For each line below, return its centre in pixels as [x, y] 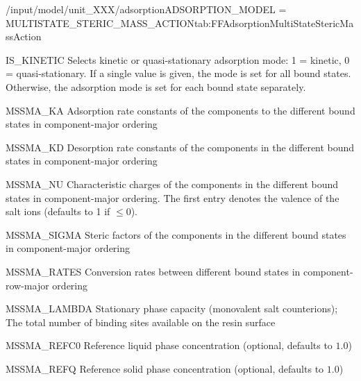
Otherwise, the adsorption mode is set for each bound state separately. [156, 86]
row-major [27, 285]
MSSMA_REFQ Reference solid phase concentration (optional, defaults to [165, 368]
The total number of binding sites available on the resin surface [141, 322]
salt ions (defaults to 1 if [58, 211]
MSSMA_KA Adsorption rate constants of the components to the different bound [180, 110]
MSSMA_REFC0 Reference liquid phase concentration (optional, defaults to [169, 345]
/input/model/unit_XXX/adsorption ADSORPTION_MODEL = [146, 9]
